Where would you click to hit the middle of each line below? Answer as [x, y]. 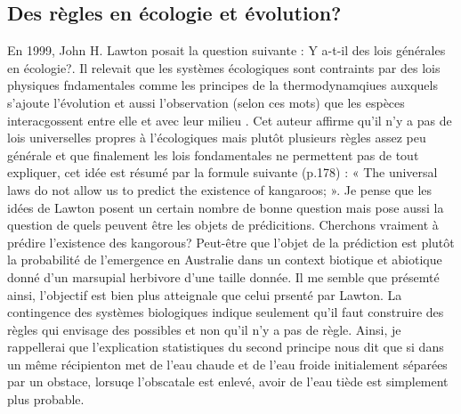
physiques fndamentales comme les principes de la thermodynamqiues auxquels [222, 85]
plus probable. [46, 399]
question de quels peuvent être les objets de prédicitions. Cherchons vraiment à [223, 225]
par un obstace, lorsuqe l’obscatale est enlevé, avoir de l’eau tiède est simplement [228, 382]
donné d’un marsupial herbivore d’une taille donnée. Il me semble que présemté [223, 276]
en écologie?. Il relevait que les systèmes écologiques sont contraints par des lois [224, 67]
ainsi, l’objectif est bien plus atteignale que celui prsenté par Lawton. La [205, 294]
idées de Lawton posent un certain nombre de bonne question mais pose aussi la [226, 207]
